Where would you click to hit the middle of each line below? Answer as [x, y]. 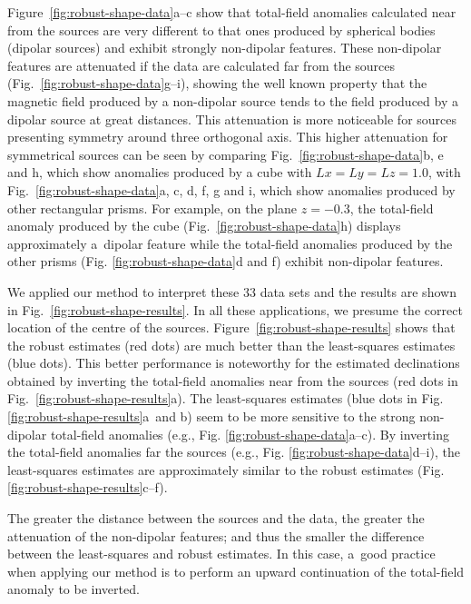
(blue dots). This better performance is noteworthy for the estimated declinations [234, 363]
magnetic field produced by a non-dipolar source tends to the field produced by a [233, 100]
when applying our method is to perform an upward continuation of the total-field [236, 571]
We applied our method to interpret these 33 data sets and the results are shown [232, 291]
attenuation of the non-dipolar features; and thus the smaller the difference [216, 535]
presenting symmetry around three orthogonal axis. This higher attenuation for [228, 137]
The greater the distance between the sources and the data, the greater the [216, 518]
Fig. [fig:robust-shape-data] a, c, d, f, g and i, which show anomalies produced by [231, 189]
